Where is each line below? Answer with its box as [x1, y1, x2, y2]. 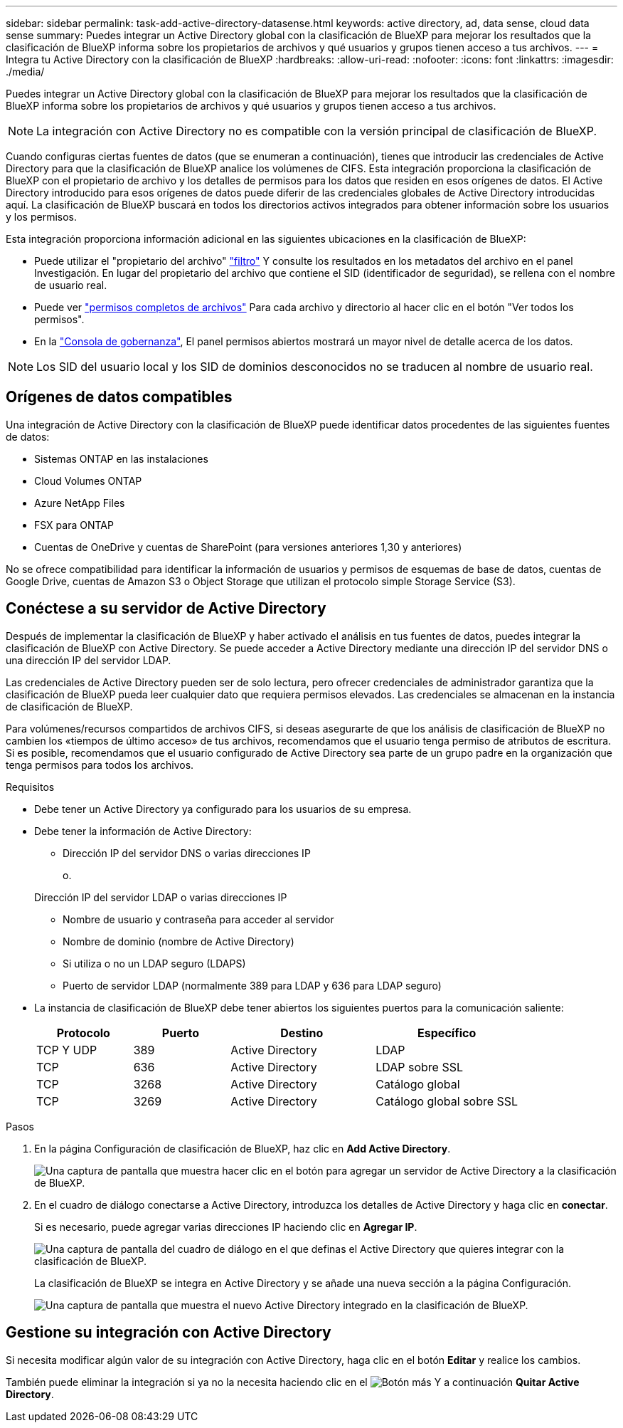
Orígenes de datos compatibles [6, 388, 233, 406]
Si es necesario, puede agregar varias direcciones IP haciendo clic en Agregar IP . [34, 1220, 417, 1233]
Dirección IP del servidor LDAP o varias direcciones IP [34, 891, 287, 903]
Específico [417, 1025, 476, 1040]
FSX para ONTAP [34, 518, 114, 531]
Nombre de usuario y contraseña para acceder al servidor [63, 913, 334, 925]
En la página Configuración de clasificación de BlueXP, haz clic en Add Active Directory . [34, 1142, 451, 1155]
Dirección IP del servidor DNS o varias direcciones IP [63, 846, 311, 859]
